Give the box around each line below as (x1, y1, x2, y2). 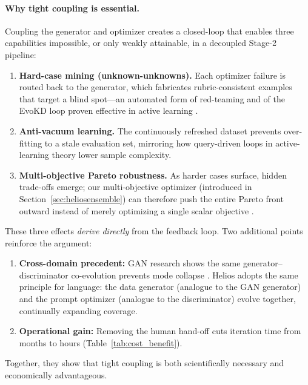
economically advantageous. (5, 369, 107, 381)
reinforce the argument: (5, 236, 92, 249)
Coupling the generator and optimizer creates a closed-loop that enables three (5, 24, 294, 37)
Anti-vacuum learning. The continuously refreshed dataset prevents (19, 124, 281, 137)
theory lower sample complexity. (52, 148, 172, 161)
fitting (19, 136, 42, 149)
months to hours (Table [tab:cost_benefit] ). (19, 336, 182, 349)
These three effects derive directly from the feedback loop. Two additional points (5, 225, 303, 237)
